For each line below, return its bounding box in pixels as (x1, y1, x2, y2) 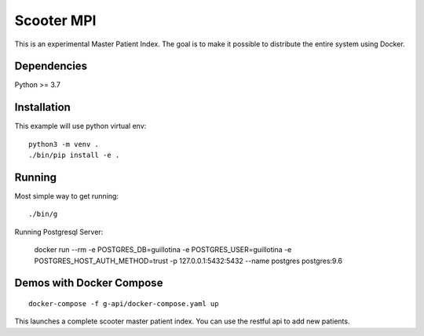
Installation (14, 100, 71, 114)
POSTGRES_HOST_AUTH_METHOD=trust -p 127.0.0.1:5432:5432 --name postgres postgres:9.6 (34, 256, 343, 265)
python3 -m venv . (28, 140, 100, 148)
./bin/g (28, 210, 58, 219)
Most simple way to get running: (14, 192, 119, 201)
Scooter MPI (14, 12, 97, 29)
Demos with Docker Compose (14, 276, 163, 290)
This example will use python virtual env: (14, 122, 147, 131)
